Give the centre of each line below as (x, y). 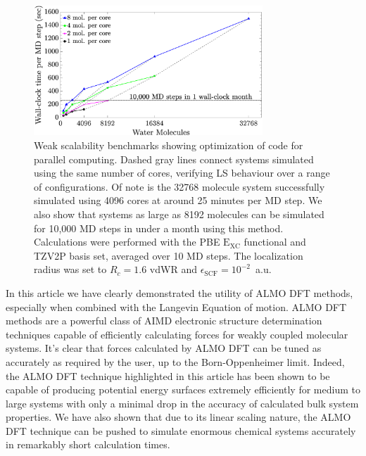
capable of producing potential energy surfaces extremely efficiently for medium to (183, 389)
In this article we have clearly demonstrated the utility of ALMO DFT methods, (179, 292)
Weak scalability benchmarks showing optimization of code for (169, 145)
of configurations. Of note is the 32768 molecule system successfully (179, 186)
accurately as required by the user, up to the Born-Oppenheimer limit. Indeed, (175, 361)
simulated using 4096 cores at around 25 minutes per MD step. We (178, 200)
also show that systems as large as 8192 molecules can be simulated (179, 214)
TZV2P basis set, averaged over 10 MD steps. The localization (169, 255)
